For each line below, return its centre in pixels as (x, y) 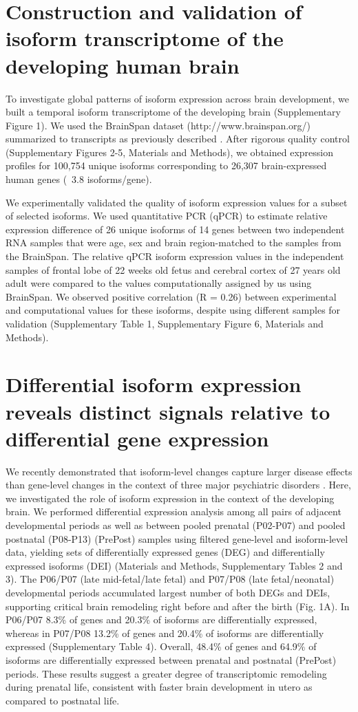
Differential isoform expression (154, 384)
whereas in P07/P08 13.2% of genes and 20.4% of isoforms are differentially (165, 633)
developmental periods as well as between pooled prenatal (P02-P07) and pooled (176, 525)
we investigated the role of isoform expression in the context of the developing (170, 498)
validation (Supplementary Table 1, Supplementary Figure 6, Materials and (165, 323)
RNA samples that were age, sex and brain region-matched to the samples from (173, 242)
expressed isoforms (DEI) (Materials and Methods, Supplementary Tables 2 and (174, 565)
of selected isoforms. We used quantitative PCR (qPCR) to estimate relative (167, 216)
